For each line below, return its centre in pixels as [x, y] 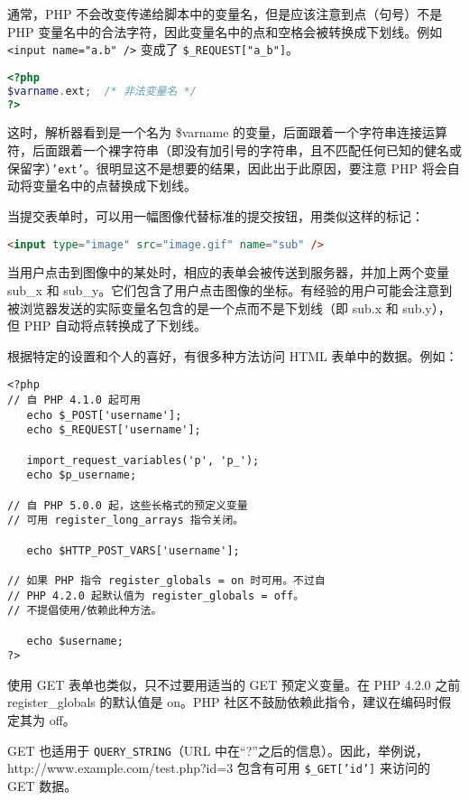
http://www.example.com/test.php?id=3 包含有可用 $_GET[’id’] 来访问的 [219, 768]
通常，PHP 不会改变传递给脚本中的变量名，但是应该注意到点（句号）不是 [225, 14]
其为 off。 [47, 720]
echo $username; [75, 641]
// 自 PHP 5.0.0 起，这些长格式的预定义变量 [128, 505]
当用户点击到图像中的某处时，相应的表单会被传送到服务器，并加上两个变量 [228, 272]
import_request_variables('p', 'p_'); [143, 460]
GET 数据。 [42, 785]
